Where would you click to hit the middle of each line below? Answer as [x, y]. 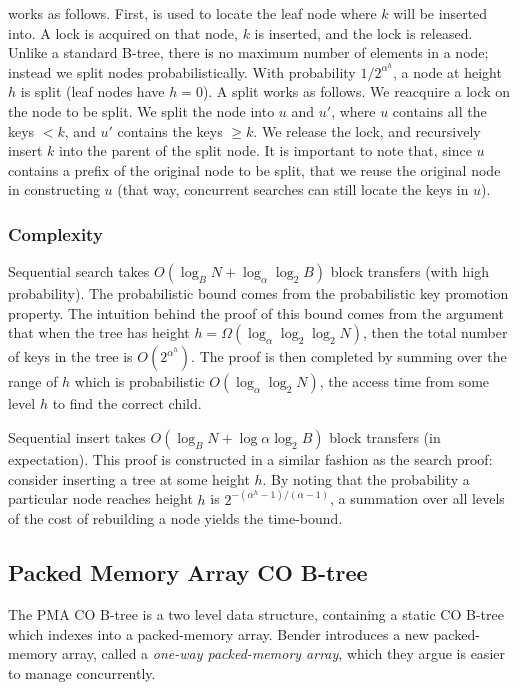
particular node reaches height [100, 498]
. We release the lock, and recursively [367, 130]
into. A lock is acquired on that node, [123, 32]
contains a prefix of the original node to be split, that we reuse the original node [254, 169]
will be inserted [440, 13]
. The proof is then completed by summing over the [349, 356]
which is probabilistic [139, 381]
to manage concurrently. [82, 672]
